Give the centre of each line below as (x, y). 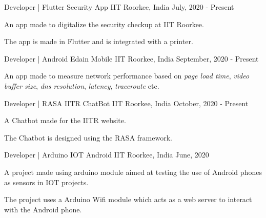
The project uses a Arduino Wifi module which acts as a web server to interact (128, 199)
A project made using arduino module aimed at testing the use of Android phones (133, 172)
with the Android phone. (43, 209)
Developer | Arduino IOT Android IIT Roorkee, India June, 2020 (107, 155)
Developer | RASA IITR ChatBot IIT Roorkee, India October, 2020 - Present (126, 103)
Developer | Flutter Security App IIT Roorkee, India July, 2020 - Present (119, 7)
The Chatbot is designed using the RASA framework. (88, 137)
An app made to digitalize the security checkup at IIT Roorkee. (104, 24)
